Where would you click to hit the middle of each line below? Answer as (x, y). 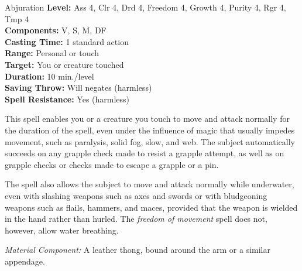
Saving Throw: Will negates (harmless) (78, 88)
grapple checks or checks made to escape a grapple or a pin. (112, 164)
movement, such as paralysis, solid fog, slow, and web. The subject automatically (150, 141)
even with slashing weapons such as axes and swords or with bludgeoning (136, 195)
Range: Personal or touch (52, 53)
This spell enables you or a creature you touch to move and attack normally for (147, 119)
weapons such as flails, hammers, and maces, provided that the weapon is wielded (151, 207)
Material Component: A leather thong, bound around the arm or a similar (138, 250)
